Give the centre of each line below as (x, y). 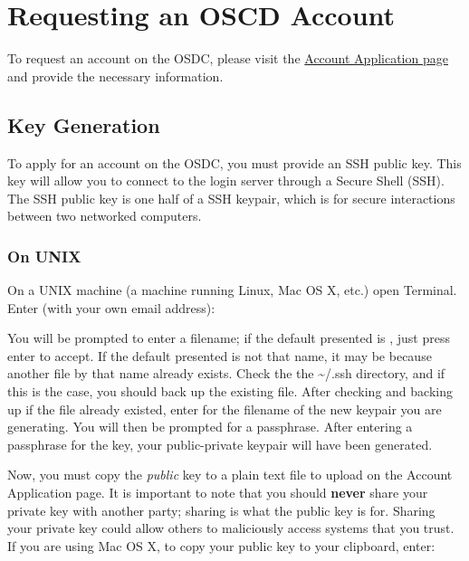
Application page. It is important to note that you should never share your (218, 493)
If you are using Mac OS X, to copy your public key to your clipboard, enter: (221, 545)
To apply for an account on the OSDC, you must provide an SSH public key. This (234, 162)
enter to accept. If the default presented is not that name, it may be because (220, 355)
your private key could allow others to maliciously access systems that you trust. (231, 528)
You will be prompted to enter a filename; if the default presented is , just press (229, 338)
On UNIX (44, 256)
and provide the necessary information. (115, 76)
